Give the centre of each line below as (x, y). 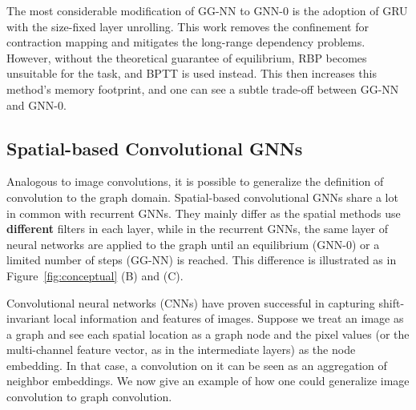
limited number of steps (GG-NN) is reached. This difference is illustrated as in (202, 260)
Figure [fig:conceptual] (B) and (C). (95, 275)
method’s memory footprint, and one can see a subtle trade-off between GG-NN (203, 88)
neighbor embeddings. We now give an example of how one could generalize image (208, 381)
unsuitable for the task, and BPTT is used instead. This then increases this (192, 73)
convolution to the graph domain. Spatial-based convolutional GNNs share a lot (202, 197)
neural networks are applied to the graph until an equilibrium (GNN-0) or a (193, 244)
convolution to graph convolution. (89, 397)
